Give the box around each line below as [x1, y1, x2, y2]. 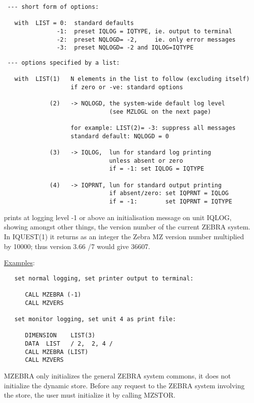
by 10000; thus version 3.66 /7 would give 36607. [4, 241, 151, 251]
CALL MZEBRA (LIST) [25, 348, 88, 355]
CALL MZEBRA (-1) [25, 291, 81, 299]
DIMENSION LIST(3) [25, 332, 96, 339]
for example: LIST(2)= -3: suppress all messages [71, 125, 236, 132]
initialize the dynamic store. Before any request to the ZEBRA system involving [4, 380, 245, 390]
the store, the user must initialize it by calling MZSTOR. [4, 390, 176, 400]
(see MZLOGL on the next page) [109, 108, 211, 115]
